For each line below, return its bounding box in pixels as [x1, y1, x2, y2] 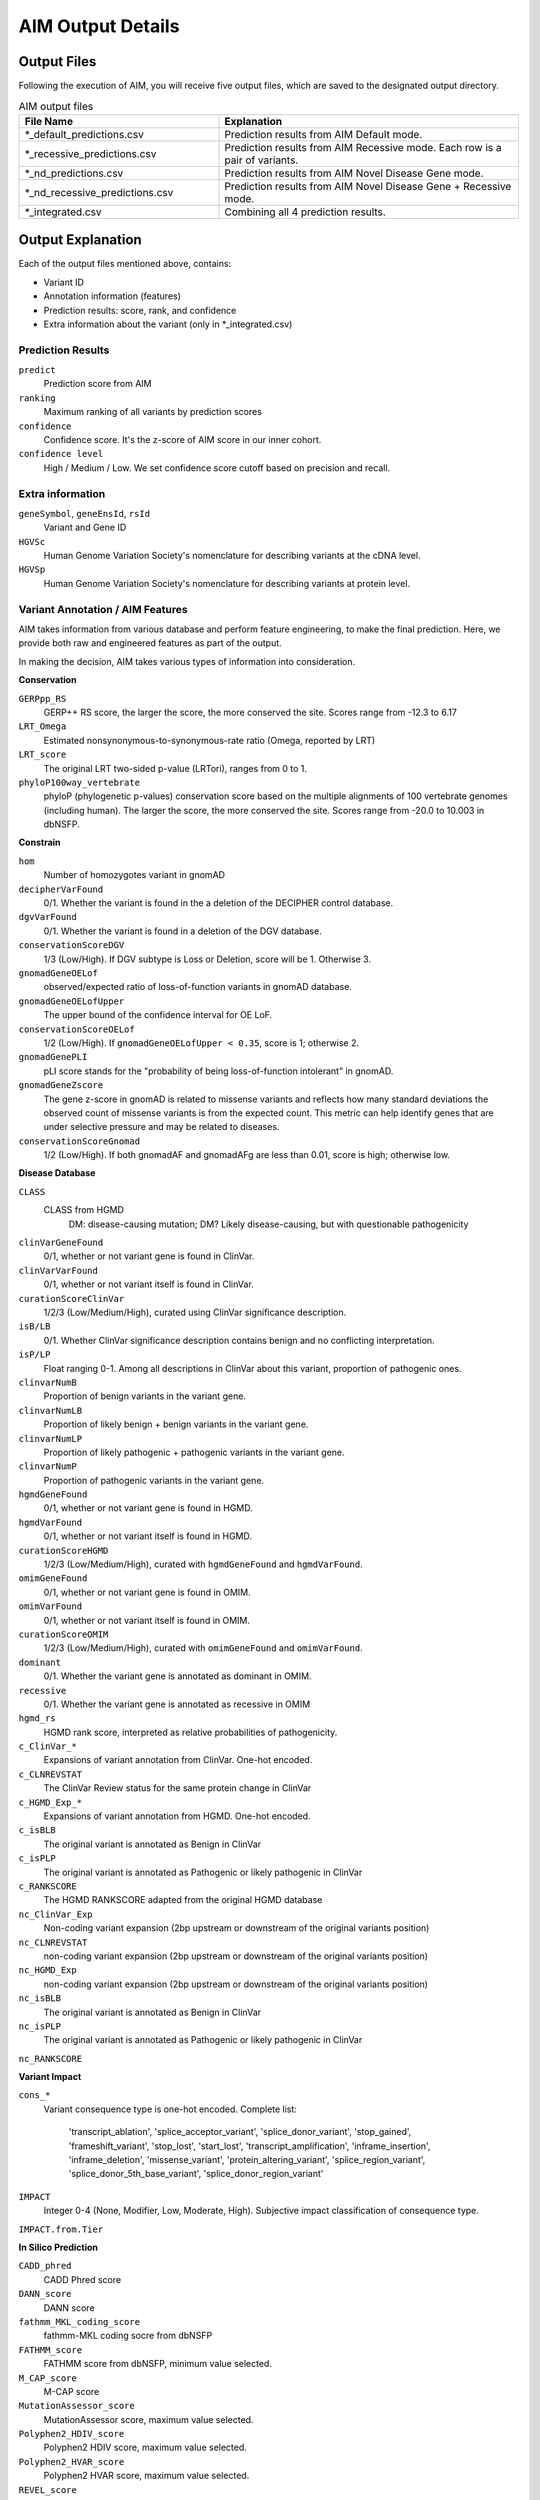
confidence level [18, 448, 104, 460]
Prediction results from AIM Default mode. [224, 127, 423, 141]
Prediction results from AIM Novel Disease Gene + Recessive [224, 179, 512, 193]
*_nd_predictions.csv [24, 166, 124, 180]
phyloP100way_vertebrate [18, 776, 140, 788]
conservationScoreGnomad [18, 1135, 140, 1147]
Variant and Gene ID [43, 521, 127, 534]
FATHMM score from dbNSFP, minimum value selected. [43, 2358, 272, 2370]
